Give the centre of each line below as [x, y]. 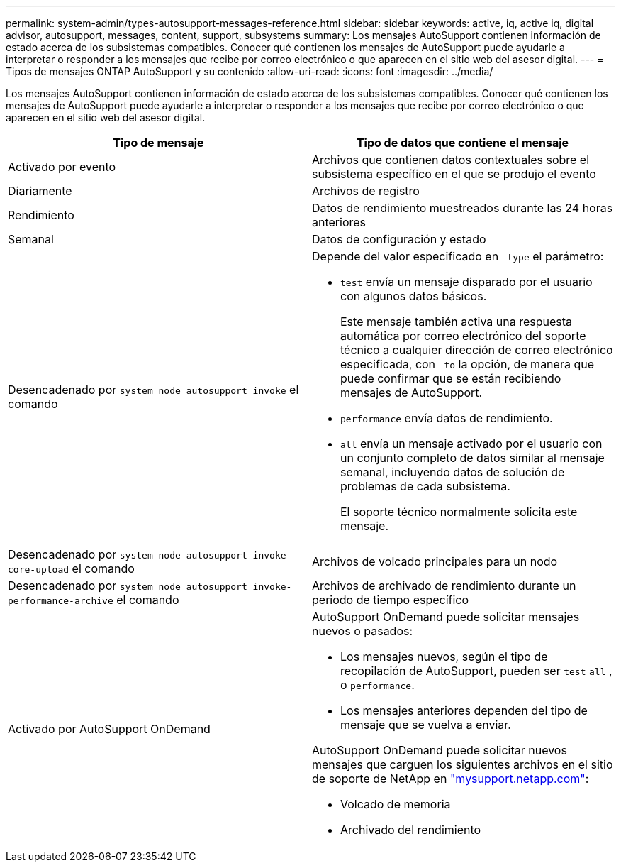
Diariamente [40, 191]
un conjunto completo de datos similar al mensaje [472, 458]
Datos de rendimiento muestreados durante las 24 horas [463, 208]
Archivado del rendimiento [411, 830]
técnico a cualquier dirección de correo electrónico [477, 350]
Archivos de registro [366, 191]
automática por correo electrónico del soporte [463, 336]
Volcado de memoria [396, 804]
